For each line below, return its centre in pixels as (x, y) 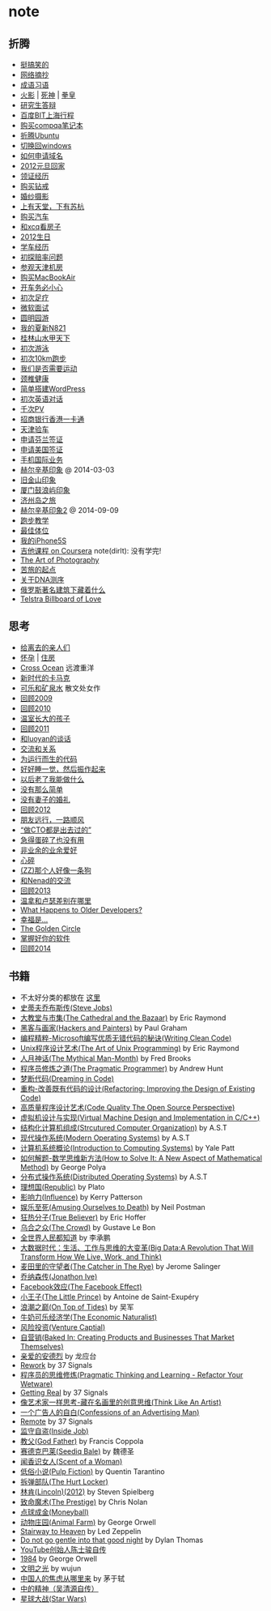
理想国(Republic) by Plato (62, 1186)
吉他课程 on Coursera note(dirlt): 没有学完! (91, 551)
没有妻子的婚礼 (45, 799)
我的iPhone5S (43, 541)
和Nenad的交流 (45, 880)
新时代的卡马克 (45, 677)
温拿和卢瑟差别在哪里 (55, 900)
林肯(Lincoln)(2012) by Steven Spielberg (87, 1491)
